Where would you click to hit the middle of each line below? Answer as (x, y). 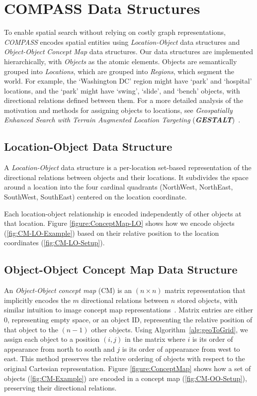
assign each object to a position (52, 339)
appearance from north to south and (59, 348)
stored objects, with (207, 300)
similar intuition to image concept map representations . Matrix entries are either (129, 310)
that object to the (31, 329)
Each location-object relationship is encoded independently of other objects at (123, 213)
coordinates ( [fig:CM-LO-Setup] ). (54, 243)
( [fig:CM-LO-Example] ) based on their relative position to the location (112, 233)
